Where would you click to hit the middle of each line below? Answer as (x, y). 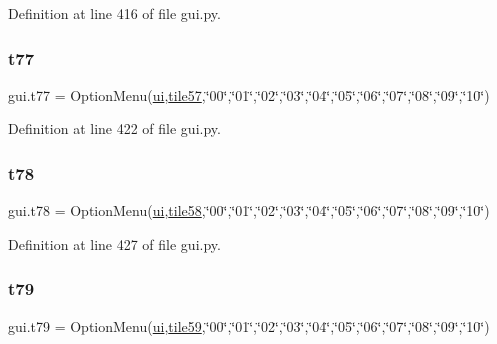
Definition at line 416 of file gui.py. (114, 13)
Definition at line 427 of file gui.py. (114, 243)
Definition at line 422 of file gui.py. (114, 128)
